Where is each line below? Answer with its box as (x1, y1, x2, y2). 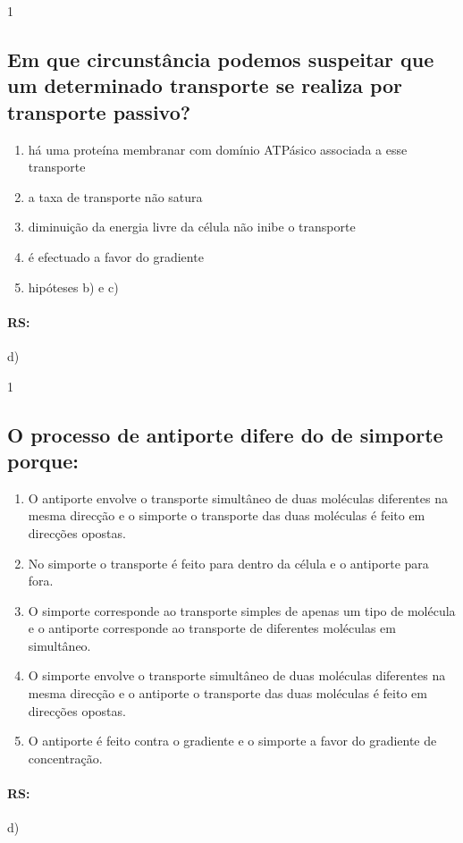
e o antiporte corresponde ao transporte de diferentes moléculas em (28, 619, 396, 637)
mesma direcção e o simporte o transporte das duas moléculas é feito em (28, 506, 425, 525)
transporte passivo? (7, 97, 191, 125)
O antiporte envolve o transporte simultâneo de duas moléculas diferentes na (28, 488, 448, 507)
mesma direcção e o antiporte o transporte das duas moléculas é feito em (28, 684, 427, 703)
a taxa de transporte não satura (28, 187, 203, 206)
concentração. (28, 748, 103, 767)
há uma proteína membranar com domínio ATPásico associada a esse (28, 139, 408, 158)
